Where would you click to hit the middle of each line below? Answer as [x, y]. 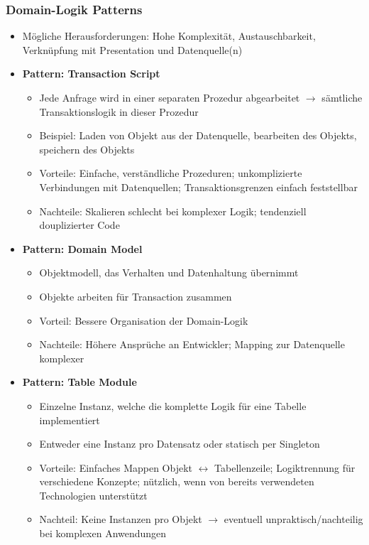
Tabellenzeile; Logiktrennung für [285, 467]
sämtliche [342, 97]
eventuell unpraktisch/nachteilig [293, 519]
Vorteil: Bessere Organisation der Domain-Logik [144, 320]
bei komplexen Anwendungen [103, 533]
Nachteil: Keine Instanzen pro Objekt [121, 519]
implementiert [70, 420]
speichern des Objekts [87, 149]
